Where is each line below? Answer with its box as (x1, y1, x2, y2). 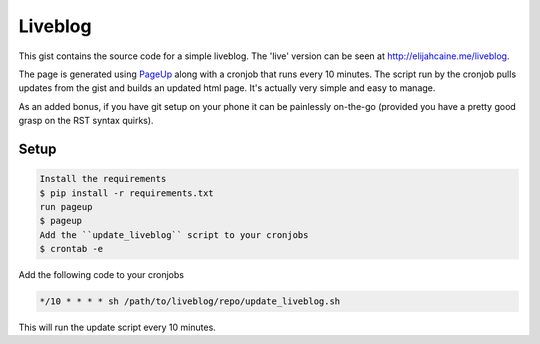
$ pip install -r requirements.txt (39, 187, 214, 199)
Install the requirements (39, 173, 167, 185)
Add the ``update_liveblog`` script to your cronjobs (39, 229, 309, 240)
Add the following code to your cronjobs (18, 269, 185, 281)
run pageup (39, 201, 93, 212)
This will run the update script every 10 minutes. (18, 321, 217, 334)
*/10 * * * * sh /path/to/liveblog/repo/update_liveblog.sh (39, 296, 341, 307)
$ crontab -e (39, 243, 104, 255)
